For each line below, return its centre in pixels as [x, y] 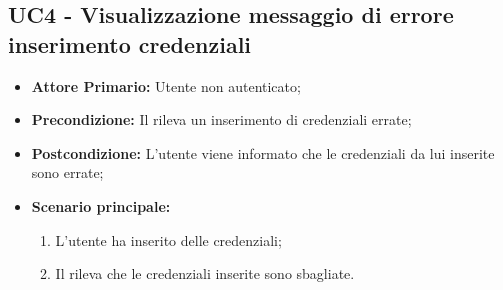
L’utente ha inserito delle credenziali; [168, 239]
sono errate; [67, 172]
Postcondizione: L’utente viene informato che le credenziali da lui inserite [263, 152]
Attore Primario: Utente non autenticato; [166, 85]
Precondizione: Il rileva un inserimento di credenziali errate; [221, 119]
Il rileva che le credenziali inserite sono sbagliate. [205, 273]
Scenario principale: [101, 205]
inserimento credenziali [130, 43]
